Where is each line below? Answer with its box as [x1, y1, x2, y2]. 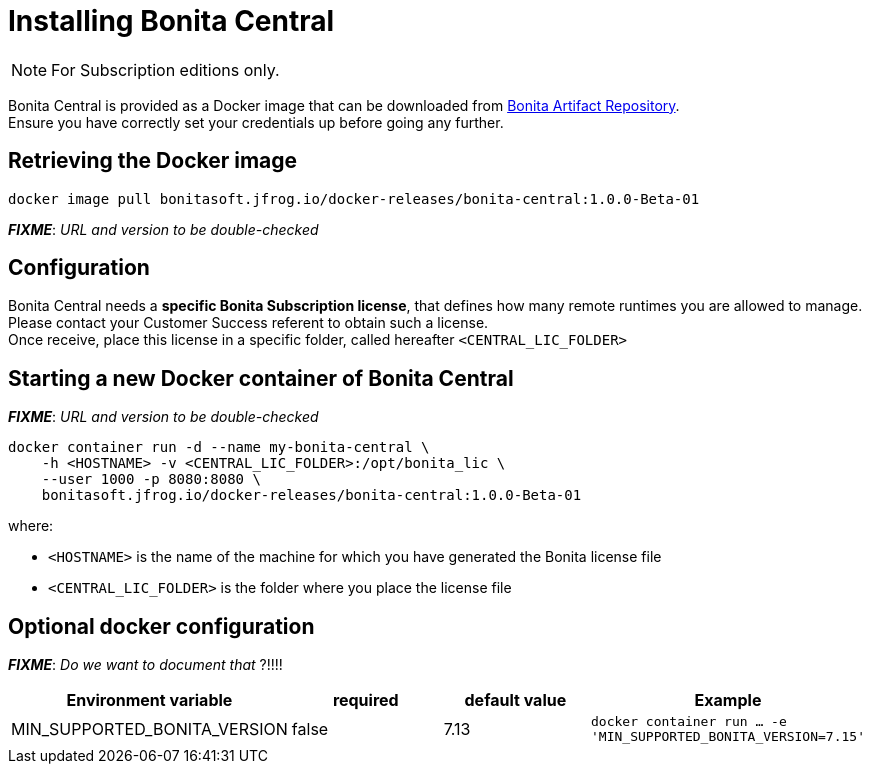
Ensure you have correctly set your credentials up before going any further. [8, 113, 504, 131]
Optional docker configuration [8, 613, 315, 639]
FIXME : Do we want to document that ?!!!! [8, 656, 283, 674]
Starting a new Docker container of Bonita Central [8, 365, 514, 391]
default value [464, 690, 567, 711]
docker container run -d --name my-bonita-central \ [8, 439, 430, 456]
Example [694, 690, 762, 711]
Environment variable [66, 690, 233, 711]
